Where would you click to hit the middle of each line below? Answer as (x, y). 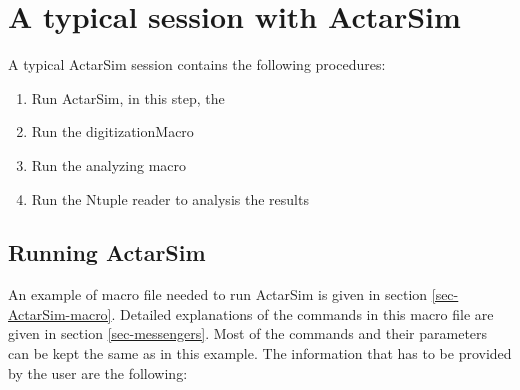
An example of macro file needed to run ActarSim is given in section (218, 294)
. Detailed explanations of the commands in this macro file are (302, 313)
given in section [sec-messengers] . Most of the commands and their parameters (248, 333)
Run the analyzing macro (109, 164)
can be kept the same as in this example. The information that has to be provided (260, 353)
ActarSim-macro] (60, 313)
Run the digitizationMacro (112, 131)
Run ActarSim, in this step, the (128, 97)
